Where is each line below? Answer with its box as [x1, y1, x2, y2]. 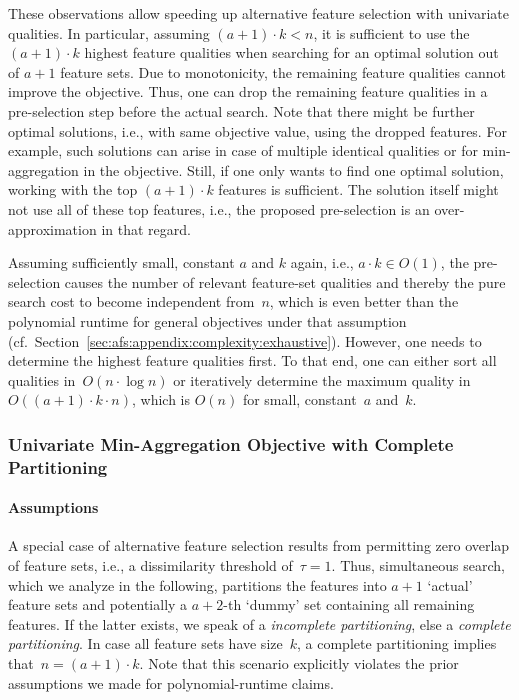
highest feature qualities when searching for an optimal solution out [84, 42, 499, 63]
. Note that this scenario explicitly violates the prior [139, 653, 459, 673]
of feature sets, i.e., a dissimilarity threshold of [8, 555, 293, 576]
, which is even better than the [269, 291, 459, 312]
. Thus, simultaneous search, [331, 555, 505, 576]
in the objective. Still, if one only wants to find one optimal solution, [83, 159, 504, 180]
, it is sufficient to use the [313, 22, 470, 43]
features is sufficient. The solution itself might [218, 179, 499, 200]
